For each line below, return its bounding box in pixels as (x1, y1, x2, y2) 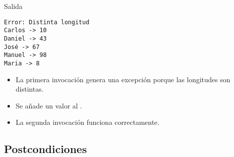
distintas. (15, 84, 44, 94)
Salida (4, 1, 23, 11)
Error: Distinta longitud (4, 18, 89, 26)
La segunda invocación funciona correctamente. (15, 117, 159, 127)
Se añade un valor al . (15, 100, 82, 110)
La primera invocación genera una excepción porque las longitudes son (15, 74, 231, 84)
